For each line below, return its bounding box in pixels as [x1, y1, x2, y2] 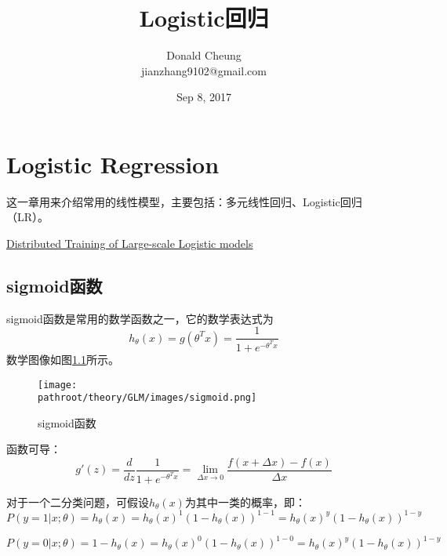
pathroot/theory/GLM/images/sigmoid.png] [38, 392, 257, 404]
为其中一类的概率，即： [184, 493, 306, 510]
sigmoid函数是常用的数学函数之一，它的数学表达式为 [6, 310, 274, 326]
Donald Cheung [166, 47, 242, 64]
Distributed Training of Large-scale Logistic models [6, 235, 253, 252]
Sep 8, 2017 [176, 89, 231, 105]
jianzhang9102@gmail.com [141, 62, 267, 78]
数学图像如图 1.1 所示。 [6, 351, 119, 367]
